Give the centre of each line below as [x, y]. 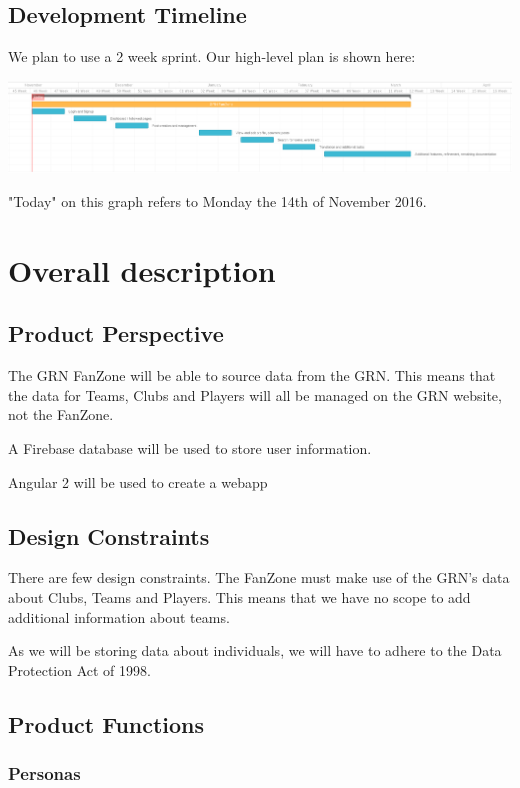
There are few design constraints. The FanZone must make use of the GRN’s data [259, 577]
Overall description [142, 269]
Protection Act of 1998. [79, 669]
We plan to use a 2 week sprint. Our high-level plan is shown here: [212, 56]
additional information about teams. [119, 616]
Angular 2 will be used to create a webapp [138, 481]
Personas [44, 773]
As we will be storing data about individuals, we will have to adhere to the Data [255, 650]
